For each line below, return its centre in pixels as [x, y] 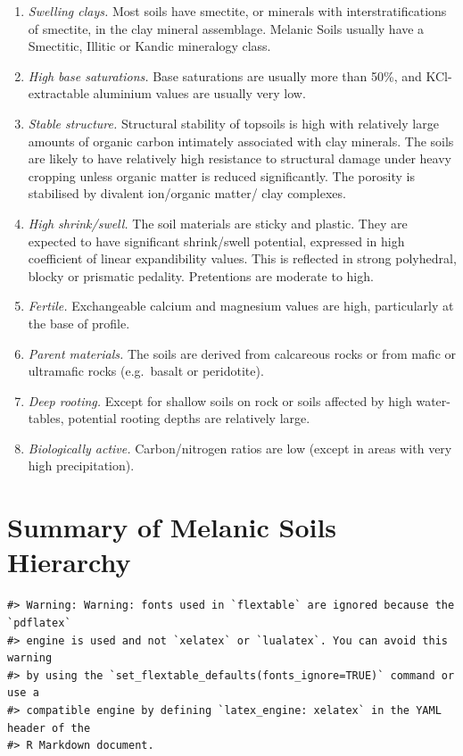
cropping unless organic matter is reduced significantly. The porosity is [221, 175]
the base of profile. [79, 323]
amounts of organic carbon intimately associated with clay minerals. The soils [241, 141]
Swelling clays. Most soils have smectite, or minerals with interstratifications [237, 11]
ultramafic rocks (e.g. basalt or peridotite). [146, 371]
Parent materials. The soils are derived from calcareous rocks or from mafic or [242, 353]
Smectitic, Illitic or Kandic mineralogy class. [149, 46]
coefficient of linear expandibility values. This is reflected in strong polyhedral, [242, 258]
